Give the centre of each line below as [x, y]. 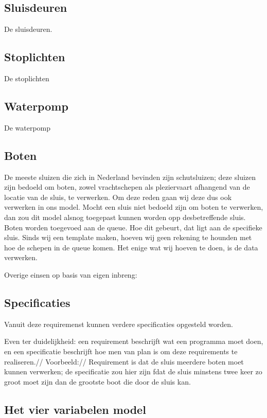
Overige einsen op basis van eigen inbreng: [71, 274]
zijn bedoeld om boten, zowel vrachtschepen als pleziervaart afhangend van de [127, 187]
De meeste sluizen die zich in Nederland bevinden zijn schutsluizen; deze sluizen [130, 177]
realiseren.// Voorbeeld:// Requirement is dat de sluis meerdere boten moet [124, 361]
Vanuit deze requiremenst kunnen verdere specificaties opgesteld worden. [119, 324]
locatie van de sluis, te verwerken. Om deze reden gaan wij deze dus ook [118, 197]
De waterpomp [28, 127]
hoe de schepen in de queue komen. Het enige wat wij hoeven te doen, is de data [131, 247]
